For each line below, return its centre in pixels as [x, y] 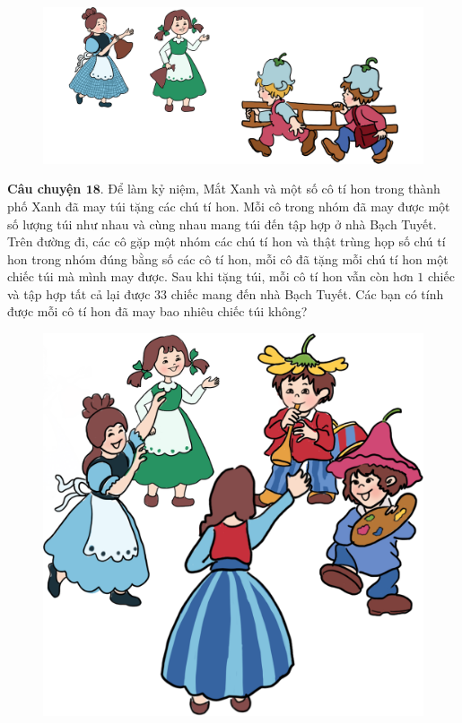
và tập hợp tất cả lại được [79, 293]
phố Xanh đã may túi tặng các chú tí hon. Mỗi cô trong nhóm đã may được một [229, 206]
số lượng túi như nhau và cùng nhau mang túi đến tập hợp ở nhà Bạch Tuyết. [222, 224]
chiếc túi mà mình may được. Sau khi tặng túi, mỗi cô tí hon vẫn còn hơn [210, 276]
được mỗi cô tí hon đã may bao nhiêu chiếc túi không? [157, 311]
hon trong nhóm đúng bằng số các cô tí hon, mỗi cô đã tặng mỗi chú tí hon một [228, 258]
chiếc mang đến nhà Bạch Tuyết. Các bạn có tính [307, 293]
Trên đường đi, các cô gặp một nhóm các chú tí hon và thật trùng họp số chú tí [227, 241]
